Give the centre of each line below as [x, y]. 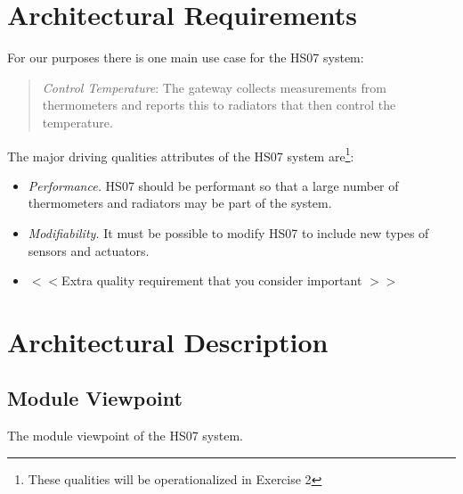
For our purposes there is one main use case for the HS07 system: [186, 58]
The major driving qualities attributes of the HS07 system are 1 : [181, 154]
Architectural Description [168, 341]
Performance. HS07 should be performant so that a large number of [213, 185]
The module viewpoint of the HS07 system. [125, 436]
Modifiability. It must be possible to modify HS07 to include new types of [228, 232]
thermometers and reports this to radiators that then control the [219, 105]
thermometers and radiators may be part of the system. [180, 203]
